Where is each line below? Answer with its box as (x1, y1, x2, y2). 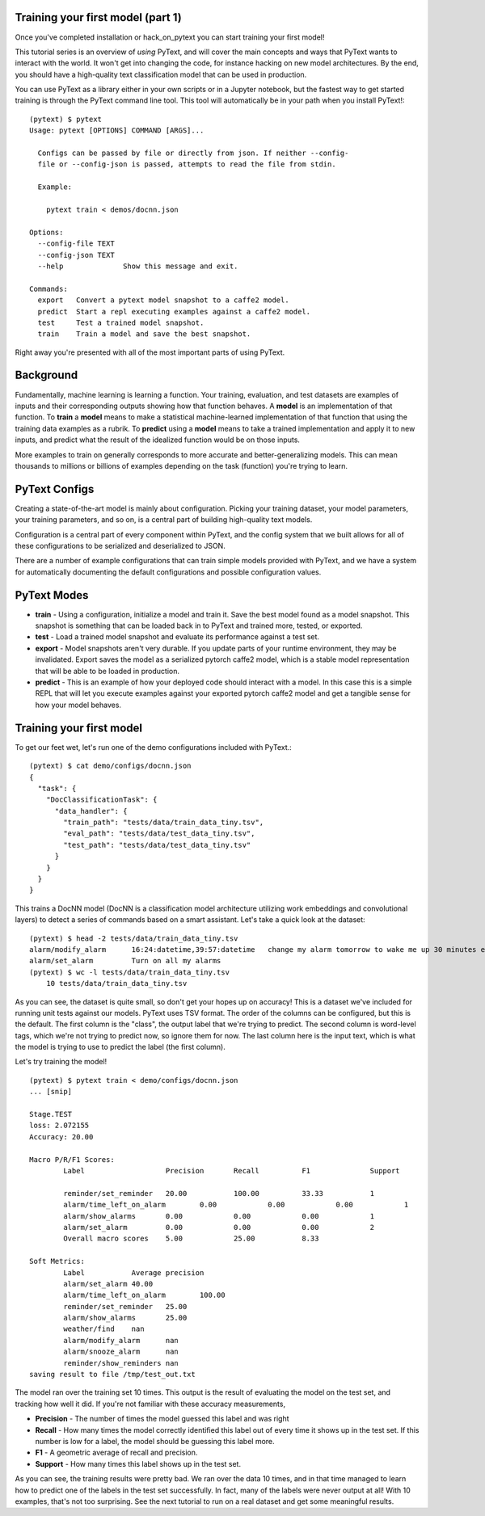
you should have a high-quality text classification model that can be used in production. (15, 69, 307, 79)
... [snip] (29, 1087, 73, 1097)
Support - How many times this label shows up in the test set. (35, 1459, 242, 1468)
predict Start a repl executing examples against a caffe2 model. (37, 307, 311, 316)
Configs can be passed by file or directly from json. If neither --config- (37, 149, 349, 158)
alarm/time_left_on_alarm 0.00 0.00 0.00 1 (63, 1200, 409, 1210)
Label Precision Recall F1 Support (63, 1166, 400, 1175)
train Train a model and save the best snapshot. (37, 330, 251, 339)
